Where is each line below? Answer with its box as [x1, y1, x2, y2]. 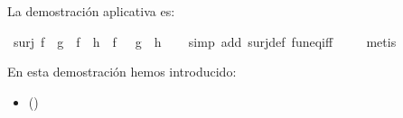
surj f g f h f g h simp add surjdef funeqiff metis [13, 32, 397, 50]
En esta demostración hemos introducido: [7, 62, 237, 81]
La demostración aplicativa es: [7, 2, 175, 20]
